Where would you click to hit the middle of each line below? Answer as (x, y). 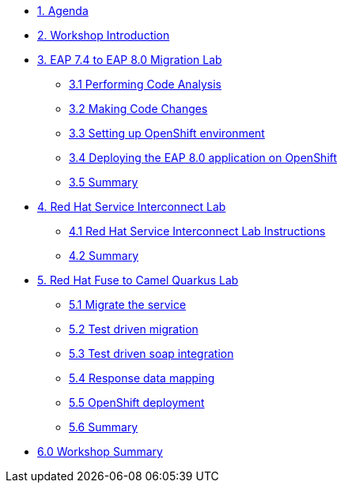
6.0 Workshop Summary (100, 451)
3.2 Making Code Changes (138, 109)
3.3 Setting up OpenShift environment (167, 133)
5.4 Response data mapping (142, 378)
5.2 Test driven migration (134, 329)
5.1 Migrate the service (128, 305)
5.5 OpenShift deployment (137, 402)
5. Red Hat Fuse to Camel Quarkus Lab (138, 280)
